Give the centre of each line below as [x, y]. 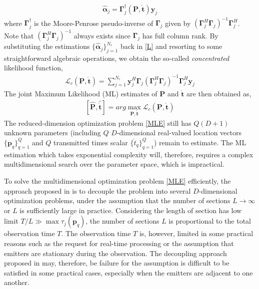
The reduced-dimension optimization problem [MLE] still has [98, 123]
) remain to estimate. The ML [200, 142]
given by [178, 23]
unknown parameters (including [52, 133]
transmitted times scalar [90, 142]
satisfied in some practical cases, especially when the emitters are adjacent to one [128, 272]
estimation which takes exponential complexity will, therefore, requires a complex [129, 154]
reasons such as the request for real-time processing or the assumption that [119, 243]
